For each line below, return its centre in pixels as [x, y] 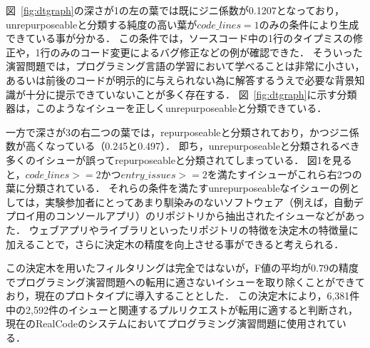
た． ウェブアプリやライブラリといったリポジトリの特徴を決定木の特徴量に [182, 229]
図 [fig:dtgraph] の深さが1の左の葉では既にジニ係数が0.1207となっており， [175, 10]
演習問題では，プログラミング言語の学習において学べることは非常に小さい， [185, 66]
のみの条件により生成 [309, 24]
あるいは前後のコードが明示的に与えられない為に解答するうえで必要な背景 [180, 80]
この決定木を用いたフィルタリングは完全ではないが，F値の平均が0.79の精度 [182, 268]
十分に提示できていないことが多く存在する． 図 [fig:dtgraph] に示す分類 [191, 94]
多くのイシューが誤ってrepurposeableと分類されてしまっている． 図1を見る [179, 159]
